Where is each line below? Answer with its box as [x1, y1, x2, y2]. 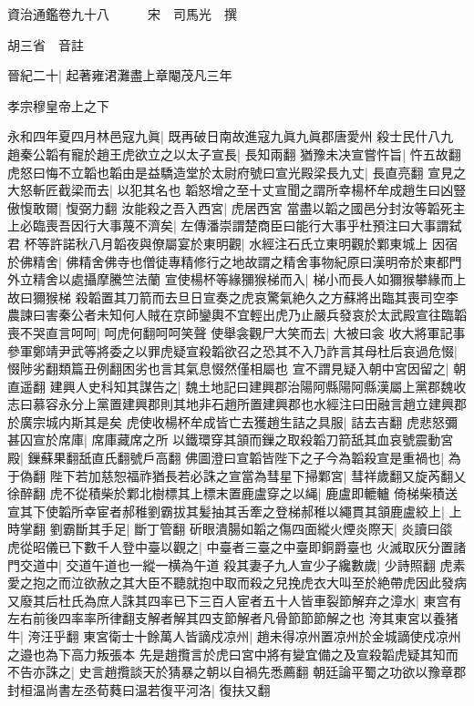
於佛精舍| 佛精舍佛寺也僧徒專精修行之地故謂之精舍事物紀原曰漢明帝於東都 [7, 251, 449, 271]
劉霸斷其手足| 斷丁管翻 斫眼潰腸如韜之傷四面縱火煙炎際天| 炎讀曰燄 [49, 519, 453, 538]
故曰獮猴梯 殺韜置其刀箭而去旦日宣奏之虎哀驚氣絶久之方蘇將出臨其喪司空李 [7, 287, 459, 306]
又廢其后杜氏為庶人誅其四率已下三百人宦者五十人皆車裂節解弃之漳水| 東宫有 [7, 590, 462, 609]
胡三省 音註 [7, 35, 84, 54]
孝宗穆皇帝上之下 [7, 96, 109, 115]
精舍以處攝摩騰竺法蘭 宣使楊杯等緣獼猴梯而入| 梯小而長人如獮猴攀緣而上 [32, 270, 467, 289]
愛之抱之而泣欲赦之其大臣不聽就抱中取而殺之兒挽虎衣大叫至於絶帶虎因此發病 [7, 573, 467, 592]
